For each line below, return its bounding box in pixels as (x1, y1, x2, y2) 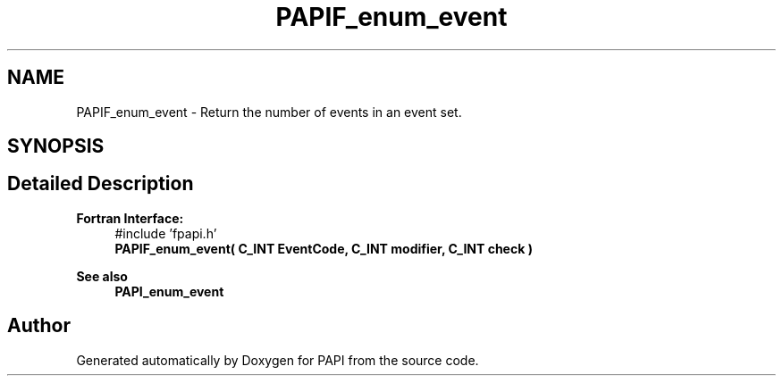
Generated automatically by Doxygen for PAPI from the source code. (76, 352, 479, 368)
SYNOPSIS (7, 135, 105, 158)
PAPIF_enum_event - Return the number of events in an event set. (76, 104, 462, 120)
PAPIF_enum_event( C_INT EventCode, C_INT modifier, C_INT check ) (114, 240, 533, 256)
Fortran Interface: (76, 210, 184, 226)
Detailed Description (7, 172, 194, 196)
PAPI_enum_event (114, 283, 224, 299)
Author (7, 314, 71, 337)
